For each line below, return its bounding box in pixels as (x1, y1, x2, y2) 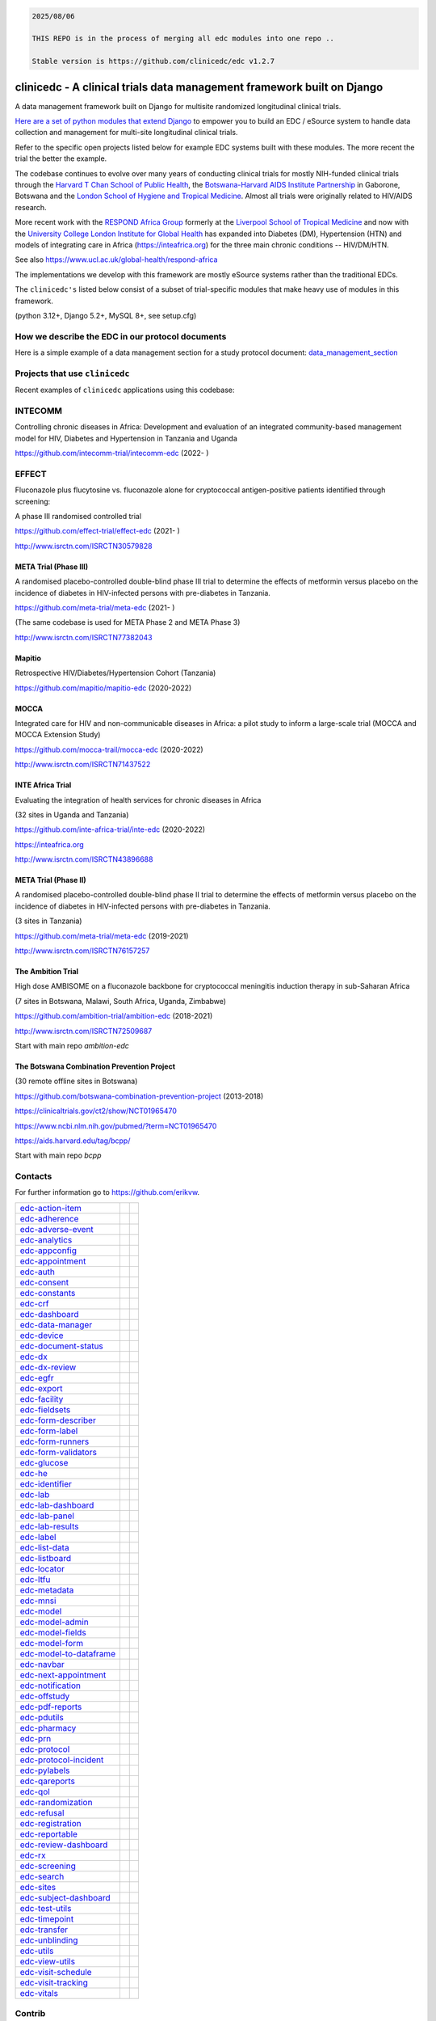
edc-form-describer (19, 1415, 96, 1426)
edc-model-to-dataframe (19, 1648, 116, 1659)
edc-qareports (19, 1775, 76, 1787)
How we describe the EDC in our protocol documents (15, 331, 227, 342)
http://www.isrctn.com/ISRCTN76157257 (15, 946, 150, 956)
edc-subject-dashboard (19, 1892, 111, 1903)
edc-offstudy (19, 1690, 70, 1702)
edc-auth (19, 1266, 56, 1277)
